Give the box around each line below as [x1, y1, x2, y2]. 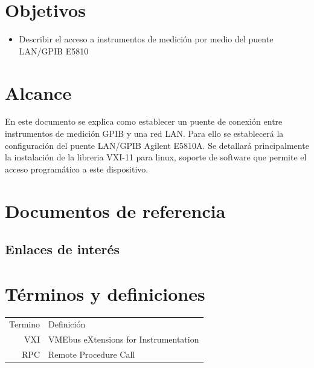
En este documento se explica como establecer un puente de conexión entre [5, 115, 283, 128]
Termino [9, 318, 40, 330]
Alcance [5, 80, 72, 105]
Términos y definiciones [5, 281, 205, 306]
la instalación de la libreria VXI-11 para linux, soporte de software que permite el [5, 151, 307, 163]
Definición [48, 318, 86, 330]
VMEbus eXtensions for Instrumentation [48, 333, 199, 346]
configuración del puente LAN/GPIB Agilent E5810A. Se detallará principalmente [5, 139, 309, 151]
